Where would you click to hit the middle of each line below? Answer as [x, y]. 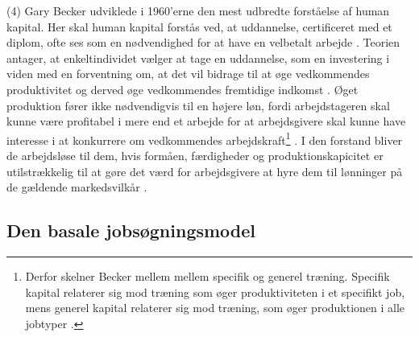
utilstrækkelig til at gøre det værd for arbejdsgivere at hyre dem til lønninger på [205, 171]
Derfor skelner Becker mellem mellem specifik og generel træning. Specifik [207, 275]
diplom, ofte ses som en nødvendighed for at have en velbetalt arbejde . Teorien [203, 42]
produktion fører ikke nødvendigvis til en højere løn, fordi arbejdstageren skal [198, 105]
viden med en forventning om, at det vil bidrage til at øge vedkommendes [188, 74]
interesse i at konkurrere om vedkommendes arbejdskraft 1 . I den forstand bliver [205, 138]
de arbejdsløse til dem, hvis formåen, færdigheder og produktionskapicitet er [195, 155]
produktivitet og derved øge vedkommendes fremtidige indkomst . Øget [183, 89]
